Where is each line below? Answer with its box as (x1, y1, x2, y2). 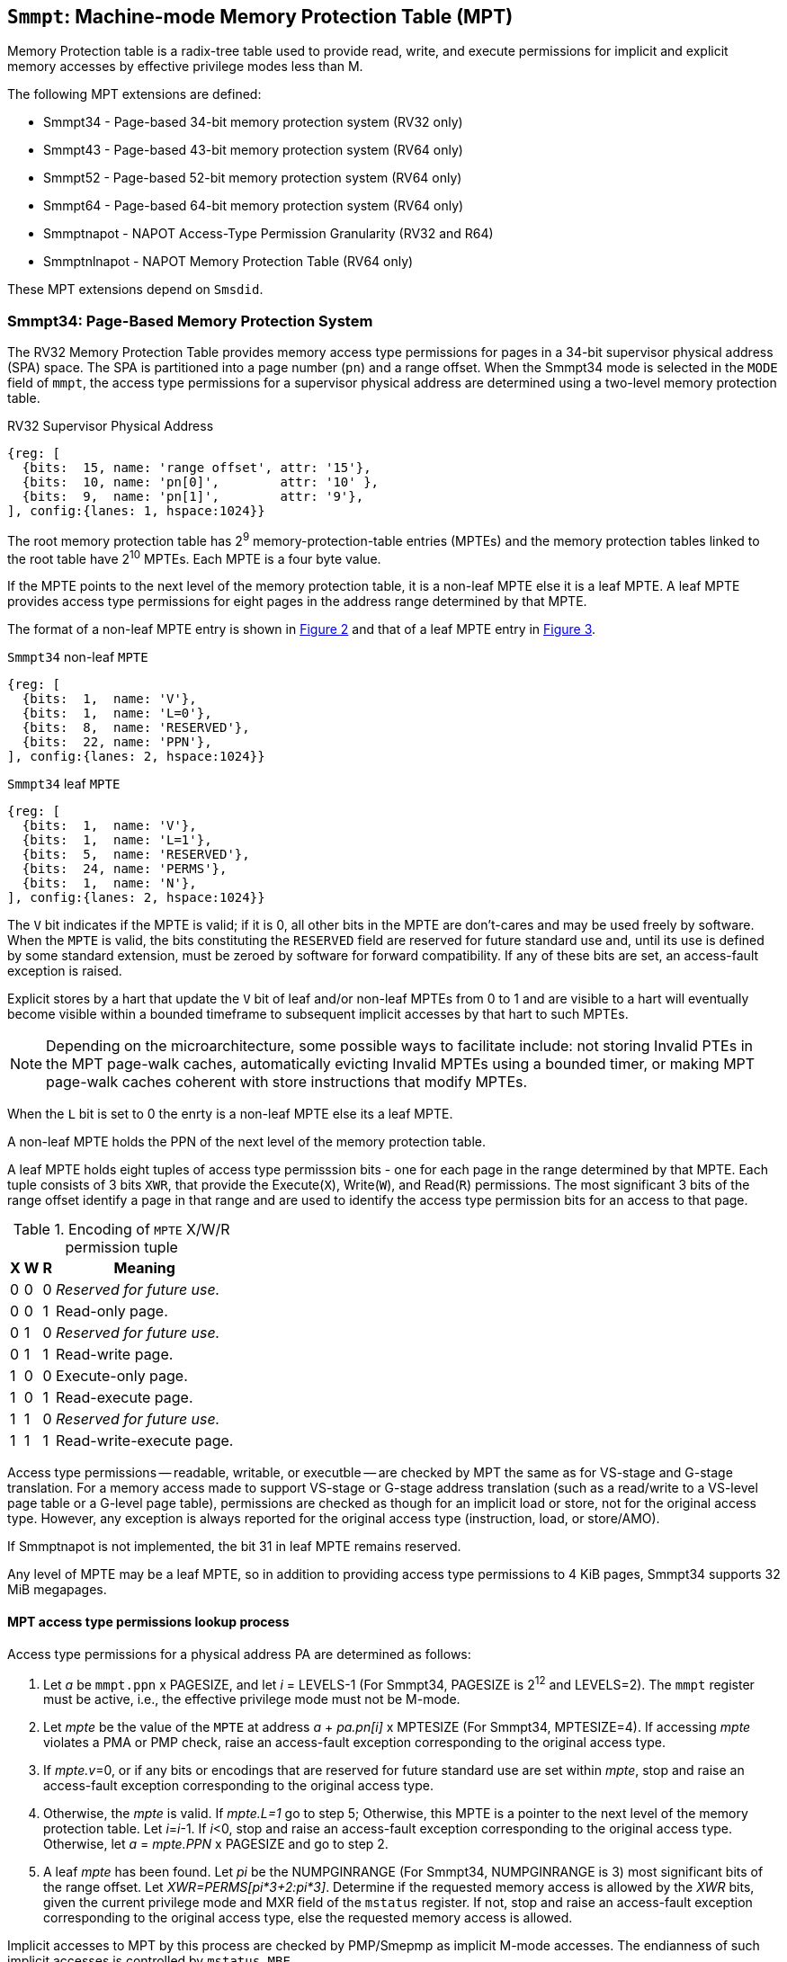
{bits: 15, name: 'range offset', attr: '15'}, (22, 460, 371, 476)
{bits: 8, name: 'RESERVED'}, (22, 720, 250, 736)
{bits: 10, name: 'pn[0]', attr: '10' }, (22, 475, 380, 490)
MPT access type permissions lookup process (7, 1614, 290, 1630)
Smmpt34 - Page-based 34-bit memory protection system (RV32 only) (43, 114, 463, 130)
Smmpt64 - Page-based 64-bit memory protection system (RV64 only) (43, 198, 464, 214)
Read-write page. (55, 1345, 174, 1364)
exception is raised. (7, 963, 122, 979)
